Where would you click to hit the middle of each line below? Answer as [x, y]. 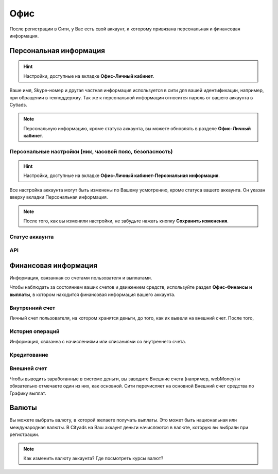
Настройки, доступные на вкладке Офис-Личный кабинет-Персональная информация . [121, 175]
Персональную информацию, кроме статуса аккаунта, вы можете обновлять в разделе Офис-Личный [137, 128]
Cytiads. [19, 104]
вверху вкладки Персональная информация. [59, 197]
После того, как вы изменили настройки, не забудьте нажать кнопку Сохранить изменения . [126, 221]
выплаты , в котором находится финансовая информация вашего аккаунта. [92, 294]
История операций [34, 331]
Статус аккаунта [32, 237]
